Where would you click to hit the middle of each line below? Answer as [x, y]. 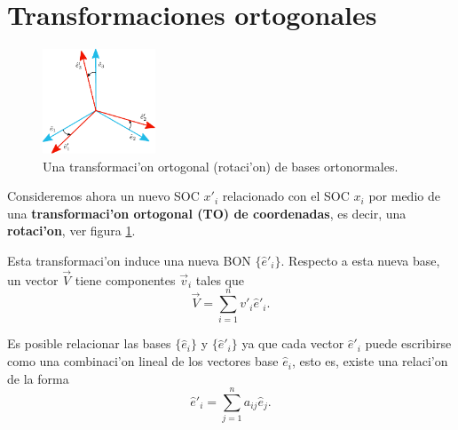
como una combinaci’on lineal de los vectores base [143, 361]
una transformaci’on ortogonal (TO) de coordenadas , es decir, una [207, 213]
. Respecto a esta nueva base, [360, 260]
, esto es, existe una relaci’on [370, 361]
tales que [220, 279]
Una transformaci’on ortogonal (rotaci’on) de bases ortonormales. [221, 166]
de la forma [38, 378]
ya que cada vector [293, 343]
